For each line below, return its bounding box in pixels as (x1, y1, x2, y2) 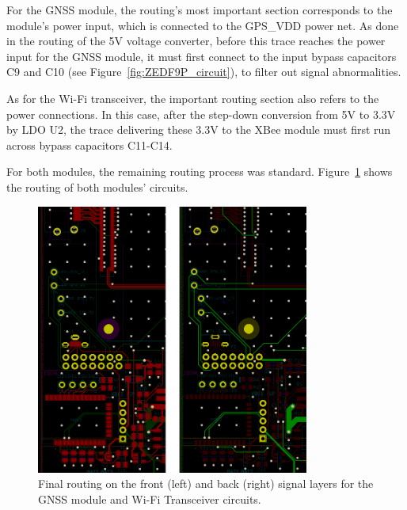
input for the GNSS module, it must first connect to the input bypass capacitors (6, 48, 397, 64)
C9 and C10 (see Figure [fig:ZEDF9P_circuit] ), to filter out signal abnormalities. (6, 63, 401, 80)
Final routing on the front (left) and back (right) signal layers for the (38, 475, 374, 492)
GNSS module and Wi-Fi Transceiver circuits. (38, 490, 261, 507)
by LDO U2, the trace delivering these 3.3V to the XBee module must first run (6, 121, 391, 138)
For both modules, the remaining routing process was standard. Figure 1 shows (6, 163, 393, 180)
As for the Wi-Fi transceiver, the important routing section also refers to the (6, 89, 379, 106)
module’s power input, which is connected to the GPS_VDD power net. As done (6, 17, 399, 33)
